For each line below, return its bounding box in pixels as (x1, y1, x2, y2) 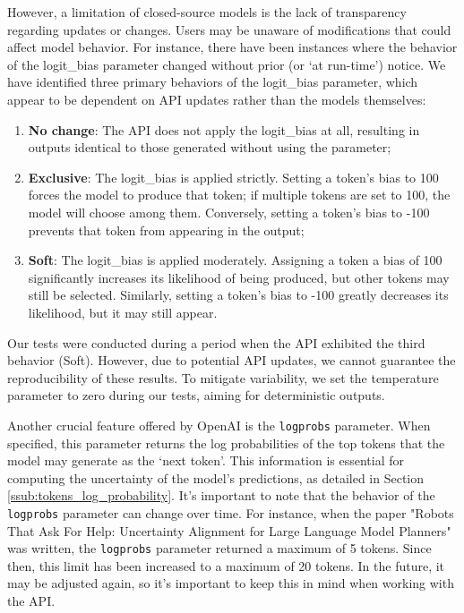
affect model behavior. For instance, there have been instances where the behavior (7, 38, 458, 56)
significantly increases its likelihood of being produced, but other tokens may (28, 268, 450, 286)
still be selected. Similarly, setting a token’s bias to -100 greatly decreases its (28, 285, 449, 304)
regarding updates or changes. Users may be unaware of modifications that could (7, 20, 451, 38)
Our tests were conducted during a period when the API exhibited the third (7, 333, 425, 352)
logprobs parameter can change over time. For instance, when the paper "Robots (7, 503, 454, 522)
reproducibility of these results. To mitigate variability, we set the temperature (7, 368, 439, 387)
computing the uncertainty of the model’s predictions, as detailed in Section (7, 468, 425, 487)
